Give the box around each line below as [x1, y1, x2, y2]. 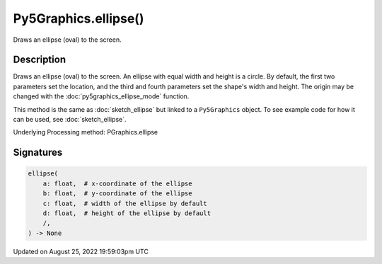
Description [13, 54, 66, 66]
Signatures [13, 147, 63, 159]
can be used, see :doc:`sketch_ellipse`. [13, 115, 127, 124]
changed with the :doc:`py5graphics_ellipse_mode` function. [13, 92, 190, 101]
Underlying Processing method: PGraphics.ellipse [13, 128, 158, 137]
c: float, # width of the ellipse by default [42, 199, 208, 207]
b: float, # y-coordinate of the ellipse [42, 190, 192, 197]
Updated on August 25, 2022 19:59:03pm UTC [13, 247, 149, 256]
